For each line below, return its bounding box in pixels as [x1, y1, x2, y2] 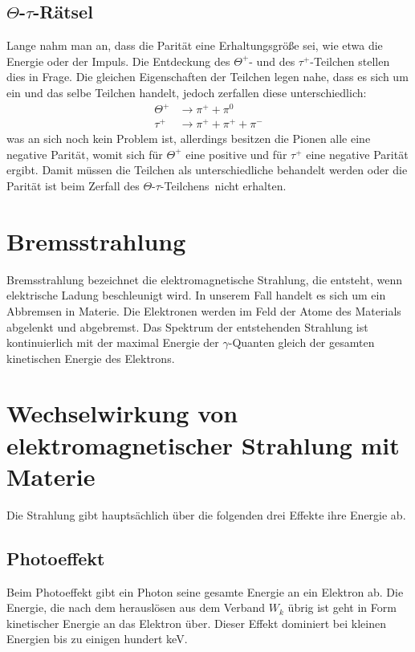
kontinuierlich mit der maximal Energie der [6, 334, 219, 351]
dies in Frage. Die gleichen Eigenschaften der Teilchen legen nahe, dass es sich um [6, 68, 409, 85]
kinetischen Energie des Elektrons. [6, 349, 175, 366]
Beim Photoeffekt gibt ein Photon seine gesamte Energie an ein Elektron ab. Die [6, 583, 404, 600]
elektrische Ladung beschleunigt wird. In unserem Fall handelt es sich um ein [6, 287, 386, 304]
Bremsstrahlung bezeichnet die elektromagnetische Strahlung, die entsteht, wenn [6, 271, 402, 287]
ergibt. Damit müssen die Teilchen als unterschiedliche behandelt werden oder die [6, 161, 408, 178]
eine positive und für [185, 145, 287, 162]
